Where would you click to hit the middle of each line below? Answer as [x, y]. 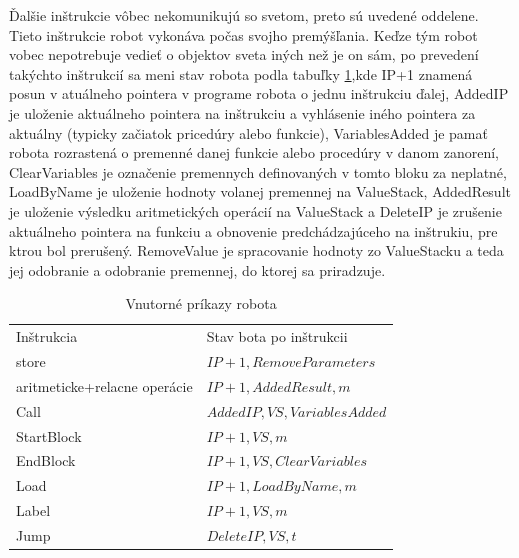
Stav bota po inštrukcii [277, 336]
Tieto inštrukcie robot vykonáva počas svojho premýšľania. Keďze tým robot [243, 34]
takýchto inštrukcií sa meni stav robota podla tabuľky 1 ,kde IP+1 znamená [241, 73]
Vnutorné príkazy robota [201, 303]
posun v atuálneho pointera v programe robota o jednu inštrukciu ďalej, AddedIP [259, 93]
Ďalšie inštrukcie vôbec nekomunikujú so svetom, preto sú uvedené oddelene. [244, 15]
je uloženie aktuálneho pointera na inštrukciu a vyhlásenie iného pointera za [242, 112]
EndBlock [46, 460]
